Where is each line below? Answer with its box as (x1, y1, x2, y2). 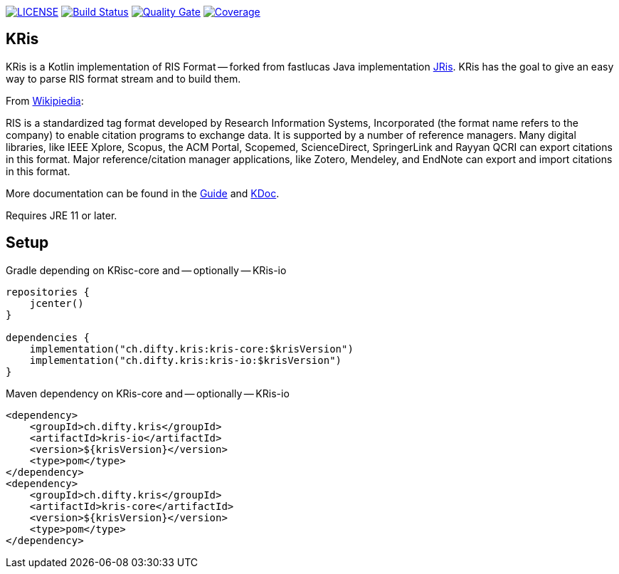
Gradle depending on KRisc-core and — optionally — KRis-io (6, 263, 287, 276)
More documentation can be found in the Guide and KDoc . (6, 187, 280, 199)
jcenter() (29, 297, 84, 309)
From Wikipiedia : (6, 94, 84, 107)
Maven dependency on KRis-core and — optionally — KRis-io (6, 387, 290, 400)
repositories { (6, 286, 90, 298)
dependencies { (6, 331, 90, 343)
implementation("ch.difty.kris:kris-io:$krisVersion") (29, 354, 342, 366)
